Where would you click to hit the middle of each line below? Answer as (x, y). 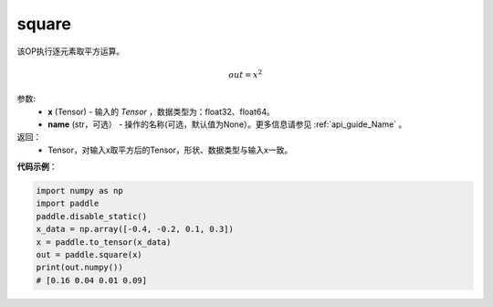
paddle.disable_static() (92, 216)
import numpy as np (79, 191)
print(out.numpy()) (79, 268)
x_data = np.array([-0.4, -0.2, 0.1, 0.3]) (135, 229)
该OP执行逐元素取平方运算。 (71, 51)
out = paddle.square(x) (89, 255)
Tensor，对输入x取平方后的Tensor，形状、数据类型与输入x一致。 (170, 150)
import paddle (68, 204)
